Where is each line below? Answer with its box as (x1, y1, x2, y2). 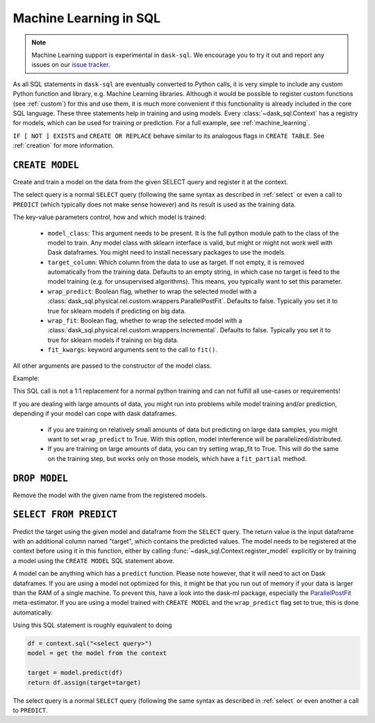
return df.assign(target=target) (27, 679, 142, 686)
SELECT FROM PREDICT (12, 509, 118, 521)
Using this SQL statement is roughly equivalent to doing (12, 621, 172, 629)
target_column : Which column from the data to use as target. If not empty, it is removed (47, 258, 305, 266)
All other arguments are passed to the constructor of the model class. (12, 361, 212, 370)
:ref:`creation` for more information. (12, 141, 115, 149)
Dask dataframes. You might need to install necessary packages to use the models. (47, 248, 286, 257)
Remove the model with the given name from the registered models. (12, 491, 208, 499)
